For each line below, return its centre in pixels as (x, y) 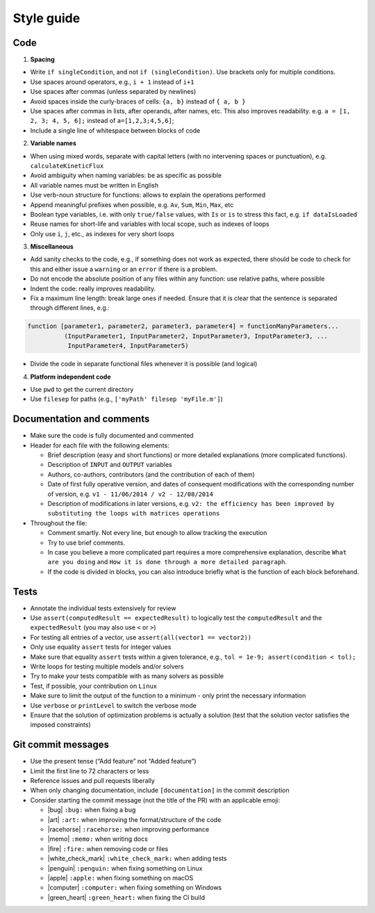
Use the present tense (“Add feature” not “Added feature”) (114, 762)
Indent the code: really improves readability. (93, 288)
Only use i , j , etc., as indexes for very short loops (102, 233)
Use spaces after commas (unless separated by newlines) (113, 92)
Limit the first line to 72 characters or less (90, 771)
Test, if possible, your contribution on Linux (94, 686)
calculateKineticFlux (67, 166)
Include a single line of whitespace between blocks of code (115, 130)
